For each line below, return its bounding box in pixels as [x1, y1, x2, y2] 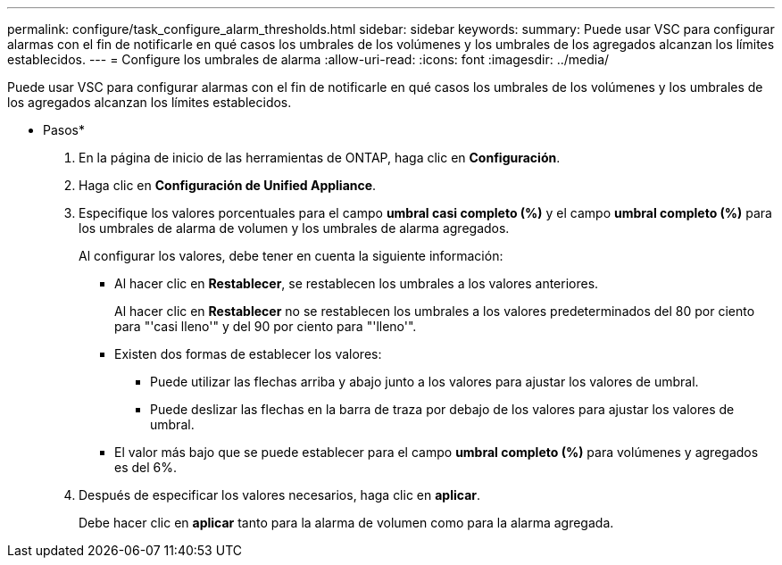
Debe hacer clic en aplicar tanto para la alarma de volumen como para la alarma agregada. [79, 515, 614, 530]
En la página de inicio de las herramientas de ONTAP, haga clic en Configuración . [79, 150, 561, 165]
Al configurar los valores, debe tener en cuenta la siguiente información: [79, 248, 503, 263]
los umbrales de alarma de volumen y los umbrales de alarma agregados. [79, 220, 510, 236]
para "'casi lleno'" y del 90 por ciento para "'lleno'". [114, 319, 417, 334]
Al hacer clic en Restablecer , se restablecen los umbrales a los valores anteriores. [114, 276, 599, 291]
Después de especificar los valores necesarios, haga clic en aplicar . [79, 487, 481, 503]
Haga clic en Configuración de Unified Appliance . [79, 178, 377, 193]
